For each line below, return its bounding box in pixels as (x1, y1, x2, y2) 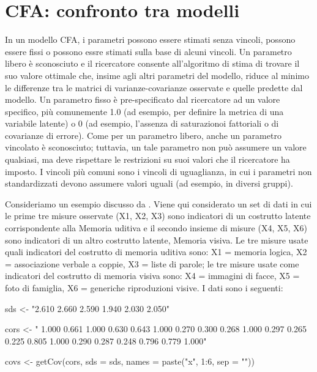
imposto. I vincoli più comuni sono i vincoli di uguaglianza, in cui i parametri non (5, 165, 312, 177)
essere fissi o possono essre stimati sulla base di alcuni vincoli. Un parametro (5, 45, 292, 58)
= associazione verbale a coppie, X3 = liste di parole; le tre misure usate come (5, 257, 299, 270)
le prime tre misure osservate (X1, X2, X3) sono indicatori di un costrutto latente (5, 209, 311, 222)
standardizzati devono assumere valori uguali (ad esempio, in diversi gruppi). (5, 177, 293, 190)
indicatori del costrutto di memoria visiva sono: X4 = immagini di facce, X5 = (5, 269, 300, 282)
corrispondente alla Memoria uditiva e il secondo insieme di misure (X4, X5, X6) (5, 221, 307, 234)
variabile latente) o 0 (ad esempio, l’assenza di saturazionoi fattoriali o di (5, 117, 279, 130)
